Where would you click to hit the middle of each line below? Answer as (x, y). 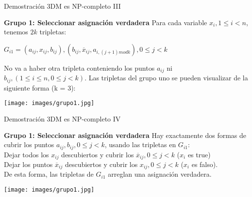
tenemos (16, 32)
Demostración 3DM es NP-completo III (62, 6)
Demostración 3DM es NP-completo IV (62, 118)
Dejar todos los (26, 154)
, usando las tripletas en (140, 144)
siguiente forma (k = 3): (40, 87)
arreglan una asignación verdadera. (160, 174)
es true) (199, 154)
